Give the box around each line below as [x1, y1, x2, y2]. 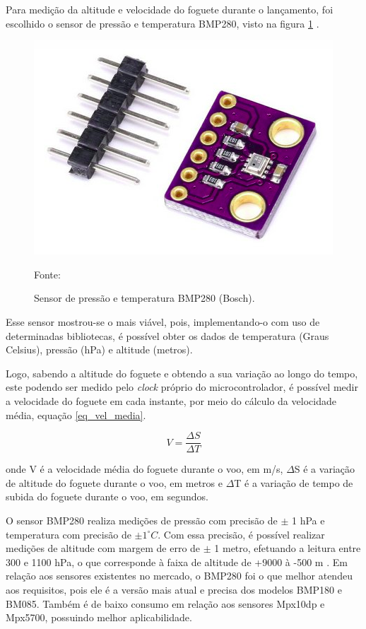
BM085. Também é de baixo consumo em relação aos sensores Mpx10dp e [6, 596, 325, 611]
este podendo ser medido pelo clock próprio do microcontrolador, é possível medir [6, 380, 358, 394]
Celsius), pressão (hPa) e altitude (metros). [6, 342, 193, 357]
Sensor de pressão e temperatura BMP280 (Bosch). [34, 290, 255, 305]
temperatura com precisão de [6, 527, 131, 541]
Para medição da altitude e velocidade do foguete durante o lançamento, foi [6, 2, 333, 16]
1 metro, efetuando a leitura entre [214, 541, 361, 555]
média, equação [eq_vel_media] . [6, 407, 146, 422]
